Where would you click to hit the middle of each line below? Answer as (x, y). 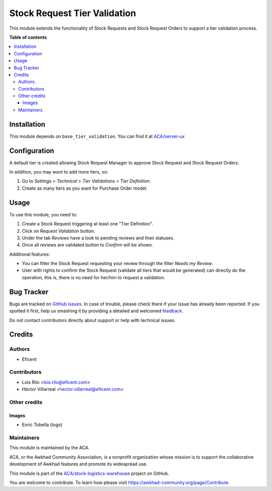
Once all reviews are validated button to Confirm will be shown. (87, 245)
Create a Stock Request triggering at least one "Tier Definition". (88, 224)
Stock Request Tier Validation (73, 13)
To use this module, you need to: (43, 214)
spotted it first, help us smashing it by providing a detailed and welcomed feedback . (96, 311)
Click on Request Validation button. (58, 231)
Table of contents (28, 37)
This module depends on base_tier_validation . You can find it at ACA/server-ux (97, 136)
